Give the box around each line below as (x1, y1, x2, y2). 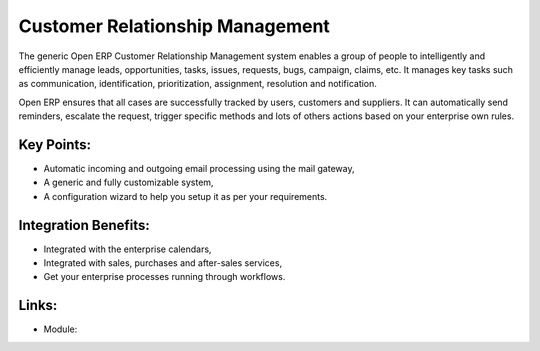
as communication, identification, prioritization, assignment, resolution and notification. (18, 78, 377, 90)
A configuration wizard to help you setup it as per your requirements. (43, 190, 328, 202)
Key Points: (18, 136, 92, 153)
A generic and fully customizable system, (43, 176, 214, 189)
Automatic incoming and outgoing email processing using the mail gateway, (43, 163, 355, 175)
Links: (18, 297, 58, 314)
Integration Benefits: (18, 216, 150, 234)
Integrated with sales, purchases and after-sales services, (43, 257, 283, 269)
